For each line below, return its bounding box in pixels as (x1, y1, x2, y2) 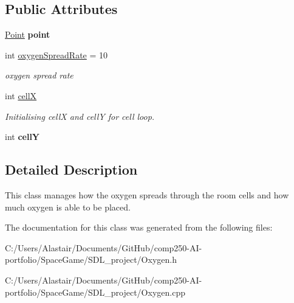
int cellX (5, 89, 37, 102)
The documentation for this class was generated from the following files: (5, 221, 273, 234)
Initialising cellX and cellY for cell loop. (5, 110, 155, 122)
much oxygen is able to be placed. (5, 200, 131, 213)
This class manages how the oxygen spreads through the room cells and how (5, 188, 289, 201)
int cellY (5, 130, 40, 143)
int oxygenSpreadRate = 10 (5, 48, 108, 61)
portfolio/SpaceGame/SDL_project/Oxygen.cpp (5, 285, 185, 298)
